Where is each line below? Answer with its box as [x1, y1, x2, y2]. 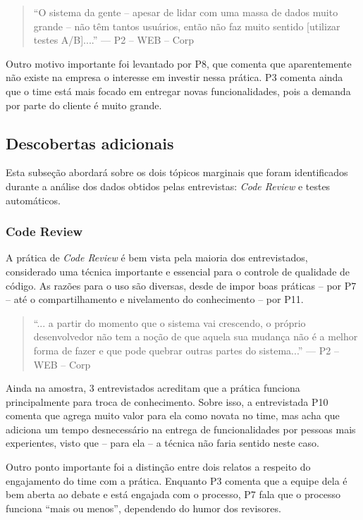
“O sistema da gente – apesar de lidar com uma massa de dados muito [33, 5, 338, 19]
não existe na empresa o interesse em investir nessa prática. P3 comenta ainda [6, 70, 343, 85]
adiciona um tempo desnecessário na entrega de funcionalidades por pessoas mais [6, 421, 356, 436]
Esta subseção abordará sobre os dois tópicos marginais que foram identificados [6, 165, 348, 180]
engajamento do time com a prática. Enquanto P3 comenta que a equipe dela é [6, 473, 347, 488]
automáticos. [6, 192, 61, 207]
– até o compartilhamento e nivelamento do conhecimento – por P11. [6, 292, 304, 307]
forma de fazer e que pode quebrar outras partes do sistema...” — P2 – [33, 342, 339, 357]
